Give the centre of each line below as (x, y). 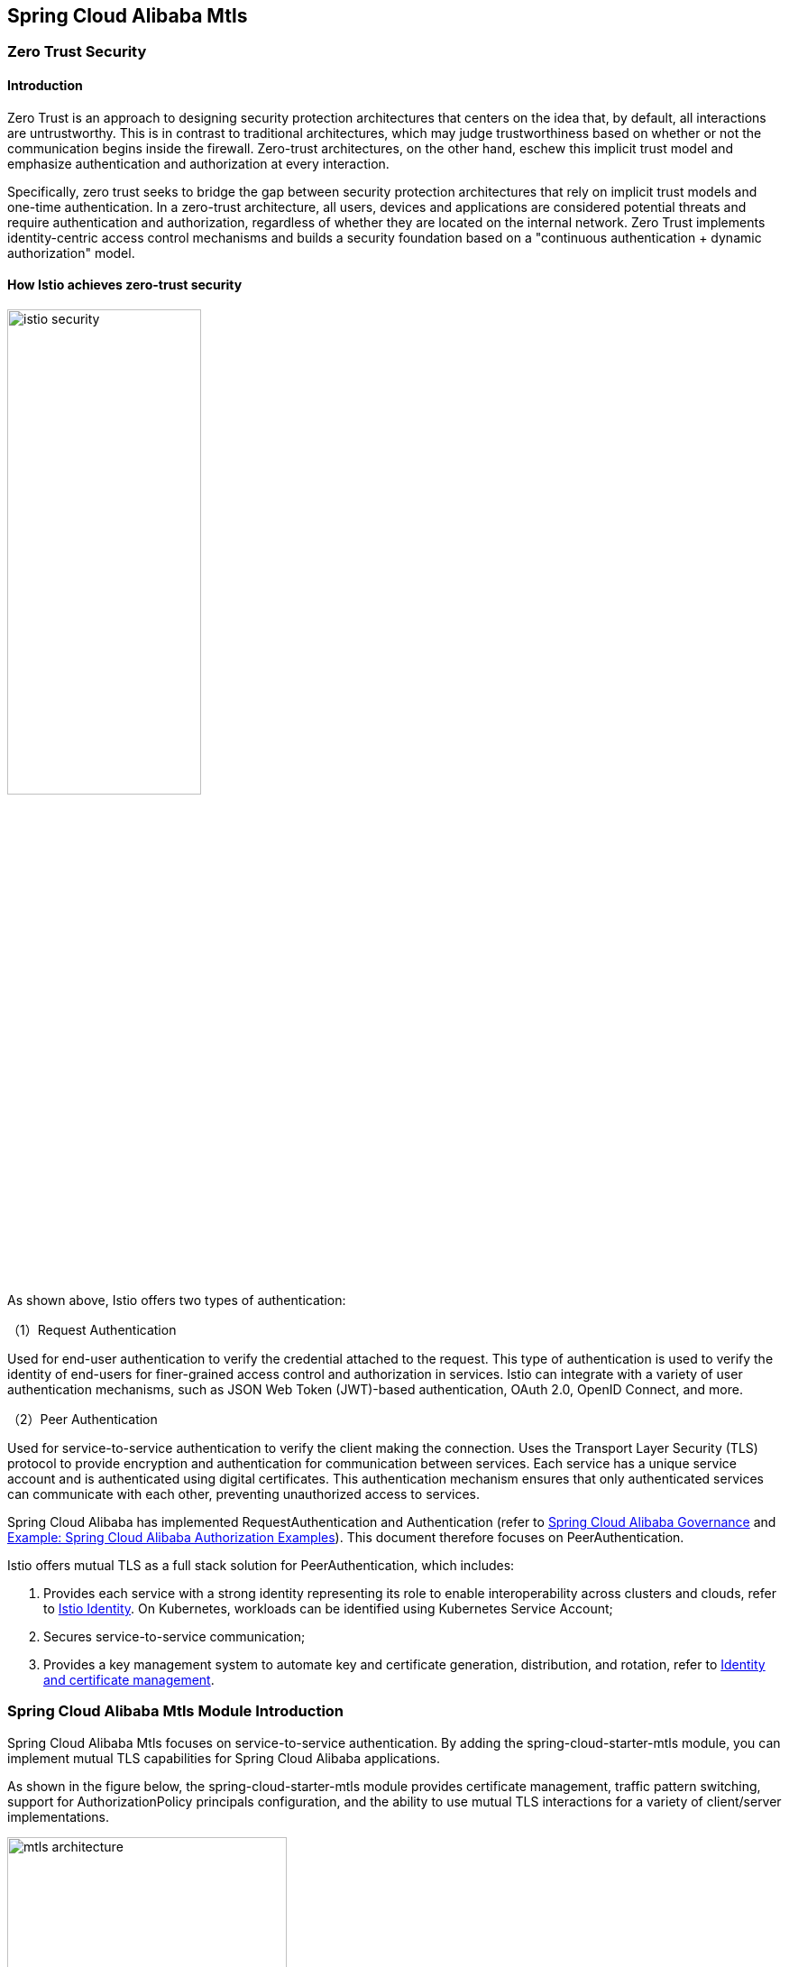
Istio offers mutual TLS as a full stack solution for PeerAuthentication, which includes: (261, 1565)
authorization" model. (71, 253)
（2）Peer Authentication (83, 1419)
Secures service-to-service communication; (174, 1636)
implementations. (59, 1816)
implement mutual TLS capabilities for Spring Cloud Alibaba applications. (224, 1758)
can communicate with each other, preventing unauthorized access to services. (244, 1494)
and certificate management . (129, 1679)
